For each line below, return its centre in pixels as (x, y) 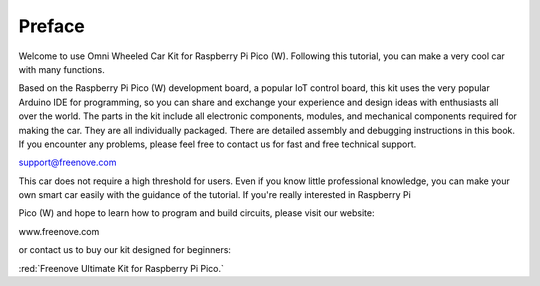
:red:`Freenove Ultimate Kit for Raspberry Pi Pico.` (121, 268)
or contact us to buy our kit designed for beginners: (125, 250)
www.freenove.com (59, 231)
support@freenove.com (67, 162)
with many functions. (61, 69)
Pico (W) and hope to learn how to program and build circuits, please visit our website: (196, 213)
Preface (51, 26)
